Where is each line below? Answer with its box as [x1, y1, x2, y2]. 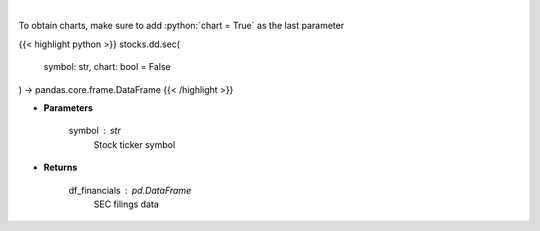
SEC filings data [93, 198, 160, 210]
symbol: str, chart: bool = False [43, 61, 171, 73]
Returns [43, 161, 78, 174]
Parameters [43, 101, 94, 114]
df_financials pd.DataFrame [68, 184, 192, 196]
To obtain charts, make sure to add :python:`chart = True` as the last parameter [18, 20, 345, 32]
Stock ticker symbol [93, 138, 176, 150]
